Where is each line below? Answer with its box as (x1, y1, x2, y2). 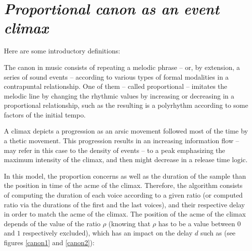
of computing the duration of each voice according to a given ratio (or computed (4, 190, 243, 200)
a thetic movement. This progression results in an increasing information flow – (4, 135, 239, 146)
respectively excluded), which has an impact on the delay (22, 228, 193, 238)
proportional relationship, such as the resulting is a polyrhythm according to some (4, 100, 248, 110)
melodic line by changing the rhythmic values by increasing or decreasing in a (4, 90, 235, 100)
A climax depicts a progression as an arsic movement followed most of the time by (4, 126, 248, 136)
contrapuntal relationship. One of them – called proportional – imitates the (4, 81, 227, 91)
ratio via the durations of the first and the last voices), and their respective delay (4, 199, 245, 209)
